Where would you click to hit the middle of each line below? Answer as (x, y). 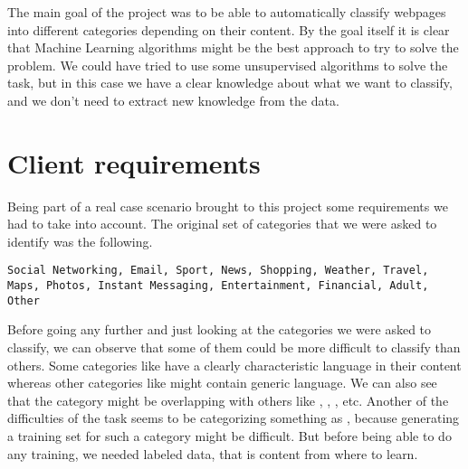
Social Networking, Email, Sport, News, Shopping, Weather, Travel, (218, 271)
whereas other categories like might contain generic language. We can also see (222, 383)
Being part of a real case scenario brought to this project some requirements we (228, 206)
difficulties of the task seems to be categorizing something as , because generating (234, 418)
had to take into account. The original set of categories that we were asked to (222, 224)
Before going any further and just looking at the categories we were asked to (220, 329)
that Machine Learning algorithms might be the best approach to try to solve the (233, 47)
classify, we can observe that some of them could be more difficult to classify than (234, 347)
